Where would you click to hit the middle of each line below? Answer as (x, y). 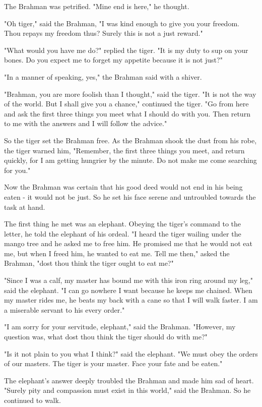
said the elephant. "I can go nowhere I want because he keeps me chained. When (128, 290)
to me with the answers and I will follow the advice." (86, 123)
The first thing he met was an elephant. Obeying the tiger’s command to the (123, 224)
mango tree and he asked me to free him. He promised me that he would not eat (128, 243)
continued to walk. (32, 400)
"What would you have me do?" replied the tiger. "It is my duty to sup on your (126, 50)
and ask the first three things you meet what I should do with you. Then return (127, 113)
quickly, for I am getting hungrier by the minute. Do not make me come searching (130, 160)
